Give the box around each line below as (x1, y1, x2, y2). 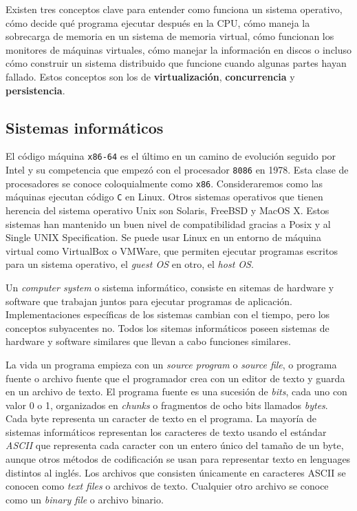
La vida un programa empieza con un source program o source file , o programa (6, 357, 337, 371)
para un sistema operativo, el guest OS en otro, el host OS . (6, 257, 254, 271)
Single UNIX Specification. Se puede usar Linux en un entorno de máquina (6, 230, 321, 244)
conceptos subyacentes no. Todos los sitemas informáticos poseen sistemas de (6, 320, 329, 335)
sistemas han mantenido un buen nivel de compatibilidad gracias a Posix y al (6, 216, 331, 231)
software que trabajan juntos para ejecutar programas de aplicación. (6, 293, 292, 308)
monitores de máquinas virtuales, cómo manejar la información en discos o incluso (6, 42, 352, 56)
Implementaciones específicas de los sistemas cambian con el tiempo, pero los (6, 307, 330, 322)
